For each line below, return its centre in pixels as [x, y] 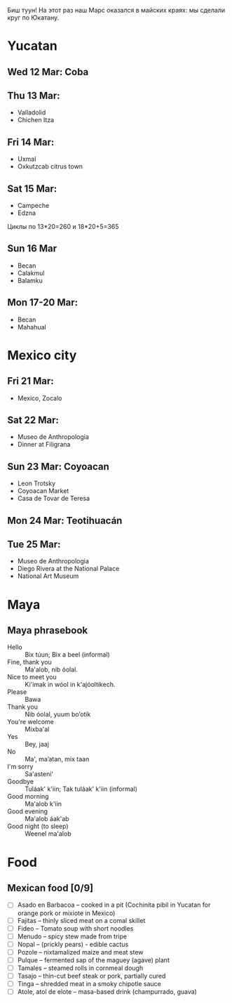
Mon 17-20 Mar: [43, 302]
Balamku [30, 280]
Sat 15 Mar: [32, 189]
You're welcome [31, 722]
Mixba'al [37, 729]
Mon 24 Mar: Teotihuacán [65, 520]
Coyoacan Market [43, 491]
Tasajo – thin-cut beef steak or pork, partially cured [91, 976]
